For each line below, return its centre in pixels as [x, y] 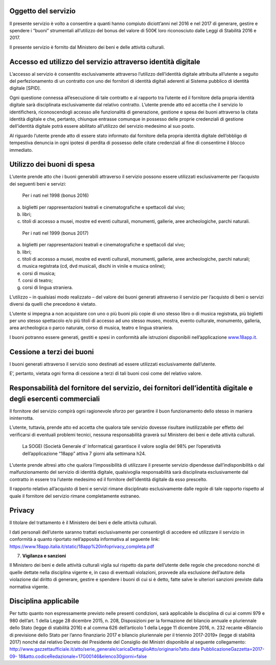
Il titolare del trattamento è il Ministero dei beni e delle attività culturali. [83, 523]
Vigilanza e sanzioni [44, 556]
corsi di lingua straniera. [48, 288]
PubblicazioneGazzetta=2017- [233, 649]
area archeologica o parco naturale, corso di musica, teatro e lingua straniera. [91, 328]
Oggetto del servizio [43, 11]
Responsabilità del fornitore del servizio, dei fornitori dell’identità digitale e [131, 388]
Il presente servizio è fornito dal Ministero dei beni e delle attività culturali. [87, 47]
